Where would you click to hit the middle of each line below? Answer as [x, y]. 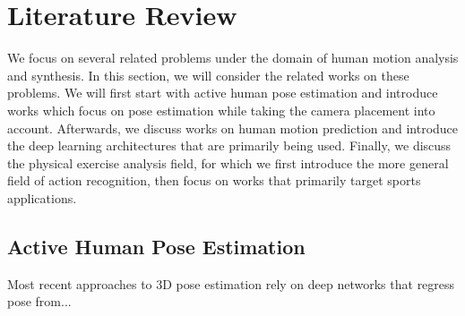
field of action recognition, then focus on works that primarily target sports [214, 180]
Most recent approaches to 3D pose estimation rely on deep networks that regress [231, 283]
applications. [42, 197]
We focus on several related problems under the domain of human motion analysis [233, 58]
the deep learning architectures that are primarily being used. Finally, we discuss [229, 145]
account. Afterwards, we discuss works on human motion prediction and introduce [233, 128]
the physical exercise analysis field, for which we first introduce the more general [228, 162]
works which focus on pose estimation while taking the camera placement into [221, 110]
